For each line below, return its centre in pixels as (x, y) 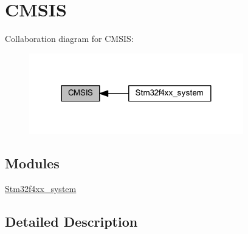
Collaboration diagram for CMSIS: (69, 39)
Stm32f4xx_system (41, 188)
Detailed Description (71, 221)
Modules (32, 163)
